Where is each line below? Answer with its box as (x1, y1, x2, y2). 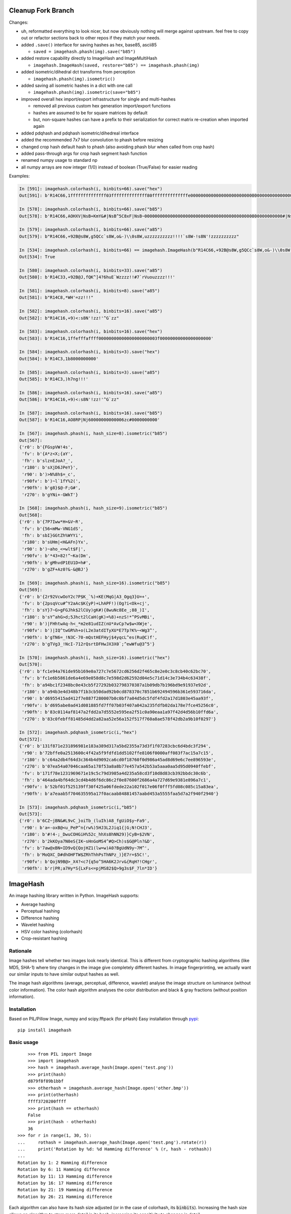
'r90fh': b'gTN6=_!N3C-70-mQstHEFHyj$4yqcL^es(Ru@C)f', (22, 634, 158, 640)
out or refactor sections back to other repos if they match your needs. (21, 35, 161, 41)
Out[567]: (19, 438, 43, 443)
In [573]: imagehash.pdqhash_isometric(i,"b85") (19, 804, 137, 810)
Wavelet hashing (21, 922, 54, 927)
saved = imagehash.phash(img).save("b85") (33, 49, 136, 54)
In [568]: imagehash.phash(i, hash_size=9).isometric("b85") (19, 506, 168, 511)
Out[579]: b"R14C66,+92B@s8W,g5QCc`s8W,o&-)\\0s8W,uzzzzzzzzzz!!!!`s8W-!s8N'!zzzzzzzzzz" (19, 234, 240, 239)
